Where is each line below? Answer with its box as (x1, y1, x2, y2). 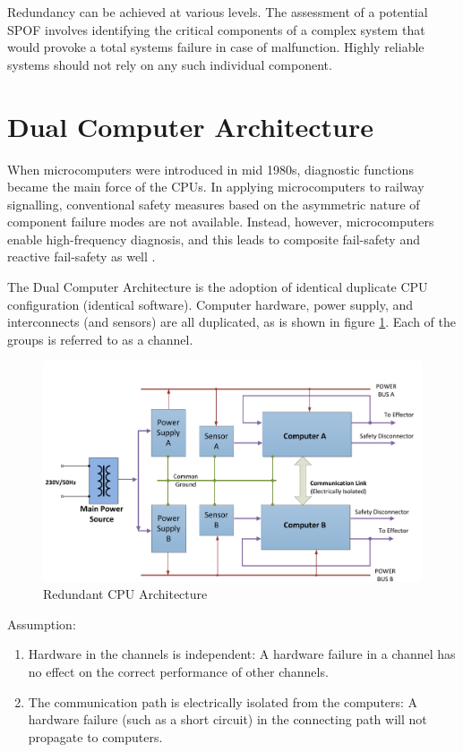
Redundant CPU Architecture (43, 585, 208, 603)
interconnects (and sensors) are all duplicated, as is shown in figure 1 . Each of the (7, 312, 456, 331)
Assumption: (7, 614, 76, 633)
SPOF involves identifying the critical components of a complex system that (7, 20, 425, 38)
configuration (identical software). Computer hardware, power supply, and (7, 295, 414, 313)
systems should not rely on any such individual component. (7, 55, 332, 73)
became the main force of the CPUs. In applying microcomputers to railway (7, 177, 424, 196)
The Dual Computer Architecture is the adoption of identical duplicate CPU (7, 278, 428, 296)
